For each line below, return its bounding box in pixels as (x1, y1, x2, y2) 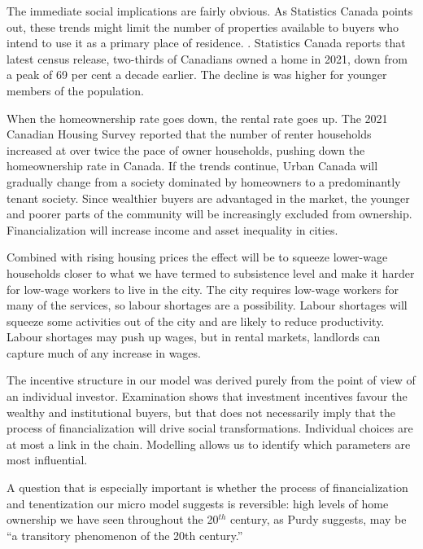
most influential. (7, 451, 88, 468)
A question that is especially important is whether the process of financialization (7, 479, 408, 496)
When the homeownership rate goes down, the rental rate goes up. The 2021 (7, 109, 388, 126)
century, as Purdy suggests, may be (230, 511, 407, 528)
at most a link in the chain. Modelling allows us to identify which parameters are (7, 435, 411, 452)
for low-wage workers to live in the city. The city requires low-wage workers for (7, 280, 399, 297)
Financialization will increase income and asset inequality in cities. (7, 221, 338, 238)
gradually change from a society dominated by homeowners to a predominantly (7, 173, 401, 190)
